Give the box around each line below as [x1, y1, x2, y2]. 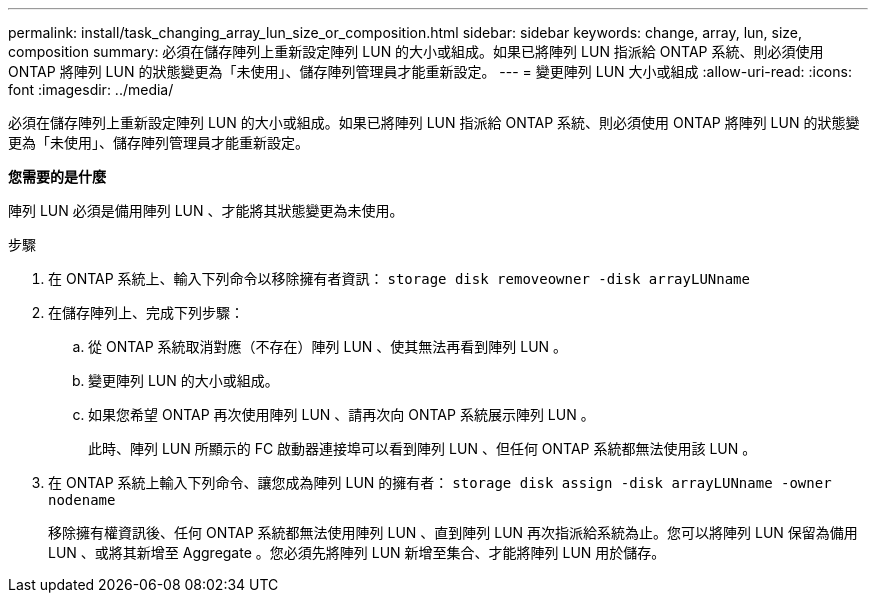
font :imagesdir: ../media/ [8, 81, 174, 98]
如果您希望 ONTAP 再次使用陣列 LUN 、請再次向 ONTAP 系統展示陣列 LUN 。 [88, 406, 595, 423]
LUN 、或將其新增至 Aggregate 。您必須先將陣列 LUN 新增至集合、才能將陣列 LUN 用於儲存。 [48, 544, 666, 561]
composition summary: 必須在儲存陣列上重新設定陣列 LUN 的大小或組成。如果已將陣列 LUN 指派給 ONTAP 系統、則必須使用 [8, 43, 824, 60]
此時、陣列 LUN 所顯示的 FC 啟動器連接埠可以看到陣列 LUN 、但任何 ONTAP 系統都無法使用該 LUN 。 [88, 440, 757, 457]
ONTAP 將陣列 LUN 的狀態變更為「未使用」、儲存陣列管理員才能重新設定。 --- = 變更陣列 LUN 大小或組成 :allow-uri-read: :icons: [8, 63, 852, 80]
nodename [48, 492, 116, 508]
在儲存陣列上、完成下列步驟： [48, 304, 244, 321]
